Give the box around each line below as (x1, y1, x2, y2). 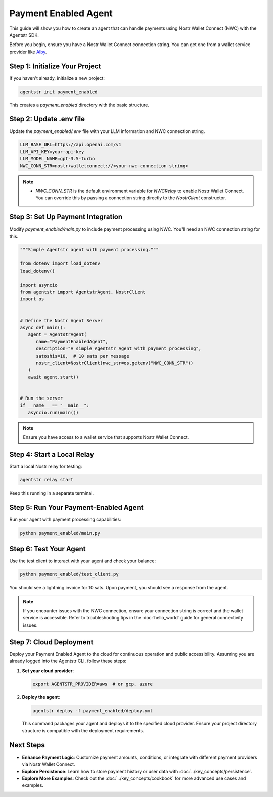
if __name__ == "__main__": (20, 403, 89, 408)
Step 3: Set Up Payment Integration (9, 213, 123, 222)
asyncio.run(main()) (28, 410, 79, 415)
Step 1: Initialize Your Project (9, 62, 101, 70)
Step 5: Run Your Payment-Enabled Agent (9, 503, 144, 512)
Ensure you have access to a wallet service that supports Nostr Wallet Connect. (23, 434, 189, 440)
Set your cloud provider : (22, 668, 74, 674)
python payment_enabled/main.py (20, 530, 101, 536)
